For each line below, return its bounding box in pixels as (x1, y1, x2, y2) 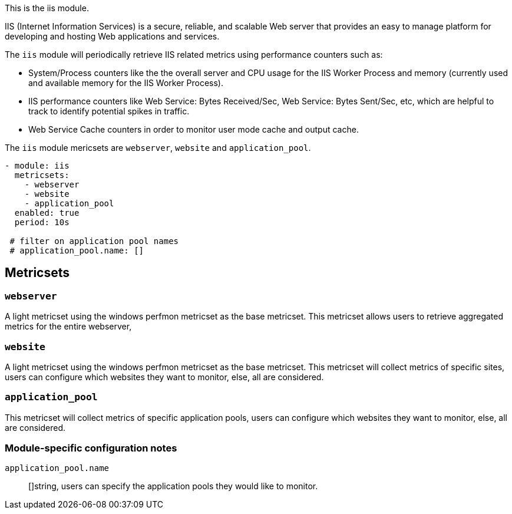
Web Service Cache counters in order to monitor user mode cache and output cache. (28, 124, 359, 134)
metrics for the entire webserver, (5, 321, 132, 332)
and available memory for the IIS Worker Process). (28, 78, 223, 88)
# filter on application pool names (9, 236, 179, 246)
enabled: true (14, 208, 80, 218)
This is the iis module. (5, 3, 89, 13)
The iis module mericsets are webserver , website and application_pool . (5, 143, 311, 153)
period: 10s (14, 218, 70, 227)
